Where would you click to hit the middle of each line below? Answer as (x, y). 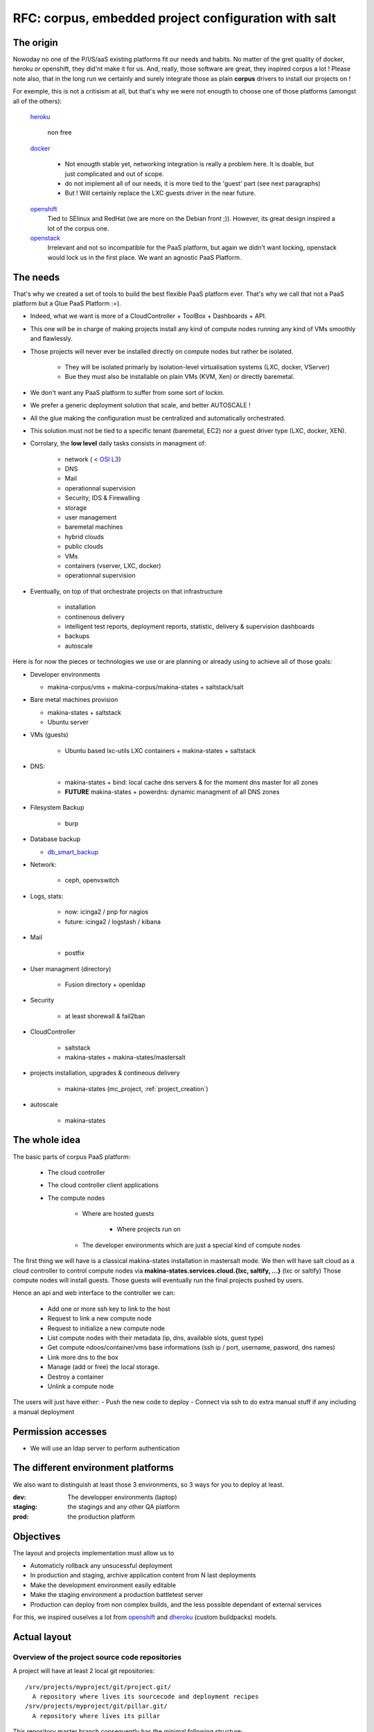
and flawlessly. (51, 339)
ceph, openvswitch (92, 881)
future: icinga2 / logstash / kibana (113, 921)
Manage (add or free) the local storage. (104, 1367)
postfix (74, 953)
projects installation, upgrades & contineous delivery (105, 1073)
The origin (35, 43)
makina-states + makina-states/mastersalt (125, 1057)
